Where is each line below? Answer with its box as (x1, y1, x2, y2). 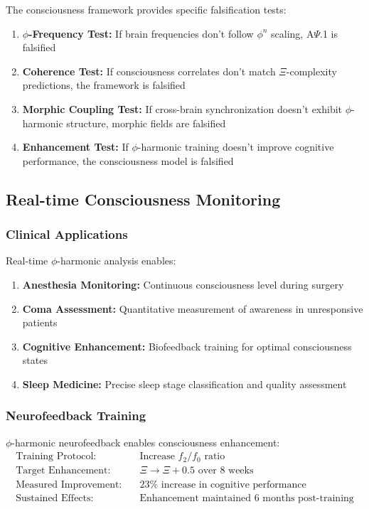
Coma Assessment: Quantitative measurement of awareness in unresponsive (22, 301, 363, 316)
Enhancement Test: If (22, 139, 129, 154)
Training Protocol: (16, 451, 97, 462)
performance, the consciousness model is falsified (22, 153, 234, 168)
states (22, 353, 48, 368)
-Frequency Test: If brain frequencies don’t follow (28, 26, 254, 41)
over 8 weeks (198, 466, 254, 476)
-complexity (286, 63, 337, 78)
